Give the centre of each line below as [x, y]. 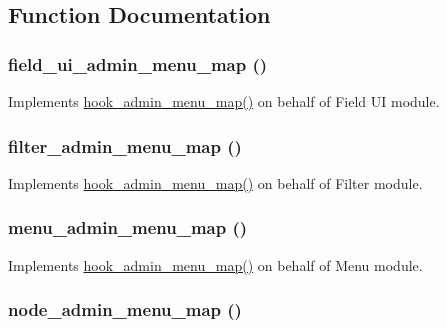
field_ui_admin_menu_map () [138, 63]
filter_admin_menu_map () [125, 145]
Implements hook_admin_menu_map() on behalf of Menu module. [215, 264]
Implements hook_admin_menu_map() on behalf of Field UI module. [224, 101]
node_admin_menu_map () [125, 309]
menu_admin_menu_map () [128, 227]
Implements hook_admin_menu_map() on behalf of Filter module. [215, 182]
